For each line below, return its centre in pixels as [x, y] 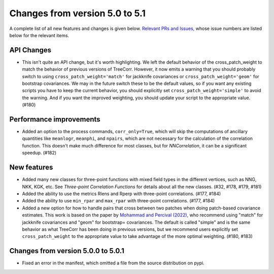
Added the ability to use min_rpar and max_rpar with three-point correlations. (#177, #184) [118, 201]
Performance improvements [55, 119]
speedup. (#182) [39, 153]
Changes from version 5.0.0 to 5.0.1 [67, 251]
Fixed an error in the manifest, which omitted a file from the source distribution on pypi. [113, 263]
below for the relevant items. [39, 35]
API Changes [30, 50]
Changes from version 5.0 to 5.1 [77, 13]
